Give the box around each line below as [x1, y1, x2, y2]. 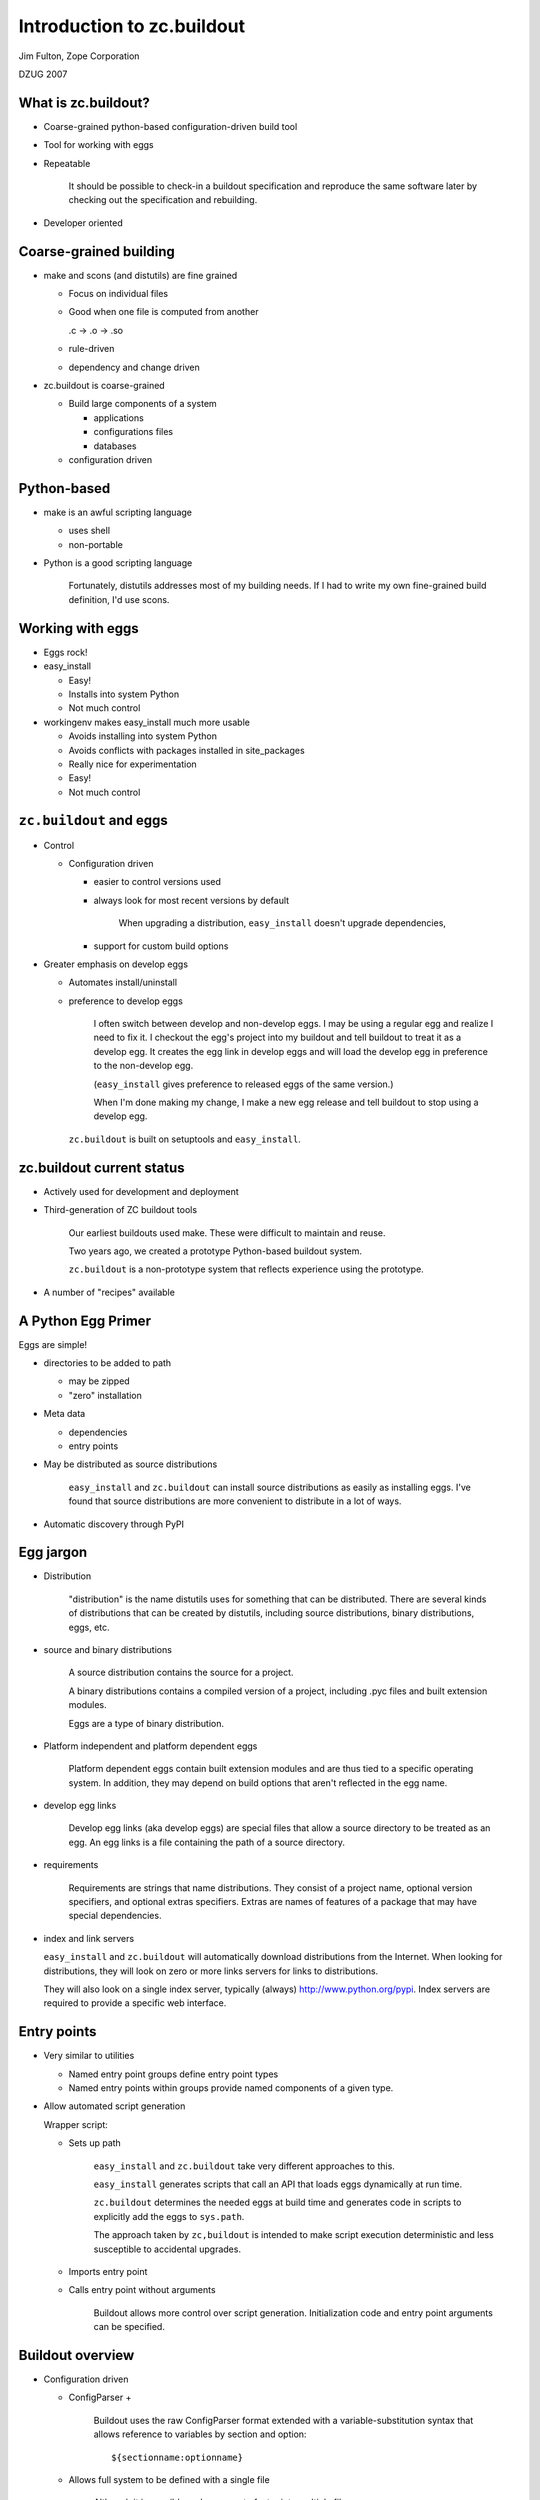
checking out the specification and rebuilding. [68, 194, 258, 206]
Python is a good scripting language [43, 557, 193, 569]
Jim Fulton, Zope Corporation [18, 50, 140, 62]
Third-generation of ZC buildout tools [43, 1204, 198, 1216]
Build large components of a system [68, 398, 217, 410]
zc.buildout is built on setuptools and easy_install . [68, 1133, 302, 1145]
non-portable [68, 538, 124, 550]
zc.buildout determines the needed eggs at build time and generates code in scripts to [93, 2196, 462, 2209]
